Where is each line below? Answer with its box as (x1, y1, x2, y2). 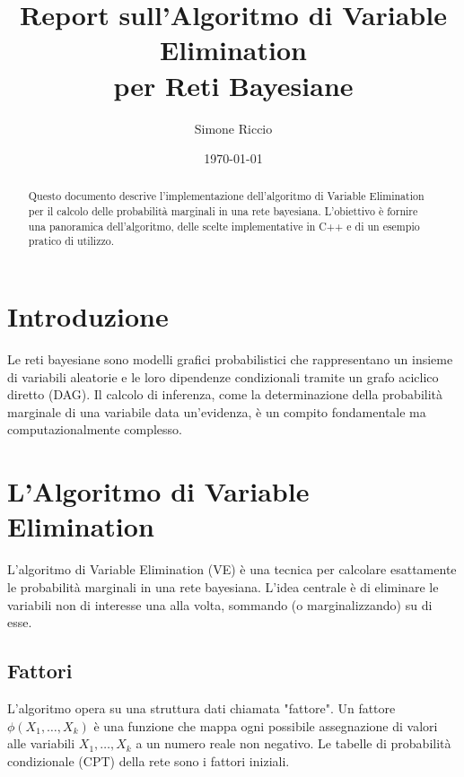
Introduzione (7, 298, 169, 335)
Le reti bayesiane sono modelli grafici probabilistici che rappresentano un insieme (7, 350, 453, 369)
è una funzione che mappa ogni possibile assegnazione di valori (93, 716, 438, 735)
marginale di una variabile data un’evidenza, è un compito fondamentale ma (7, 402, 426, 421)
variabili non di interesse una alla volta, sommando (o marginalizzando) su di (7, 595, 433, 614)
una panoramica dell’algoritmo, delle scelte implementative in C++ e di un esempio (28, 218, 420, 233)
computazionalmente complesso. (7, 420, 182, 439)
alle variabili (7, 734, 75, 753)
